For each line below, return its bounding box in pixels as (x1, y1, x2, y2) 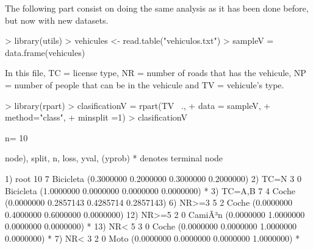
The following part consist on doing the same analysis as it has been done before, (5, 2, 309, 14)
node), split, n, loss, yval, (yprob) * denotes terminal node (5, 152, 223, 164)
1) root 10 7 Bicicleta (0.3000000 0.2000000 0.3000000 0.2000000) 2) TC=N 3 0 (5, 172, 301, 184)
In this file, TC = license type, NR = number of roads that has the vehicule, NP (5, 66, 306, 79)
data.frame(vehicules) (5, 46, 85, 58)
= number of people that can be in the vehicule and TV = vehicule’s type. (5, 78, 284, 91)
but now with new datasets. (5, 13, 109, 26)
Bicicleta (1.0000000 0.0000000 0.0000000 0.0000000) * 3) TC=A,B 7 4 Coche (5, 184, 295, 197)
